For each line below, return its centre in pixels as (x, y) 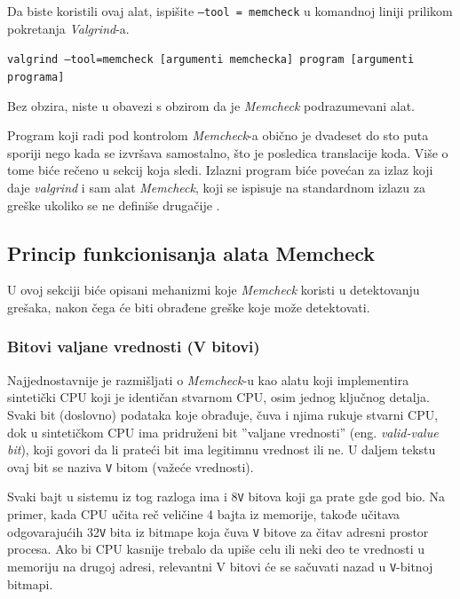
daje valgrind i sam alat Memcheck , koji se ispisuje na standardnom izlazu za (216, 187)
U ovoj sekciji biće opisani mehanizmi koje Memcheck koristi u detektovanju (214, 290)
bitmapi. (30, 583)
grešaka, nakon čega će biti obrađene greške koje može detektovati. (189, 307)
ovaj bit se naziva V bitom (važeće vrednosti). (131, 466)
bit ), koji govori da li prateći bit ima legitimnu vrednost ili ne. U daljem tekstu (222, 449)
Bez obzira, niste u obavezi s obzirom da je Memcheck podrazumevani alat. (211, 105)
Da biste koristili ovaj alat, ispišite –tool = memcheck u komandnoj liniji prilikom (230, 11)
